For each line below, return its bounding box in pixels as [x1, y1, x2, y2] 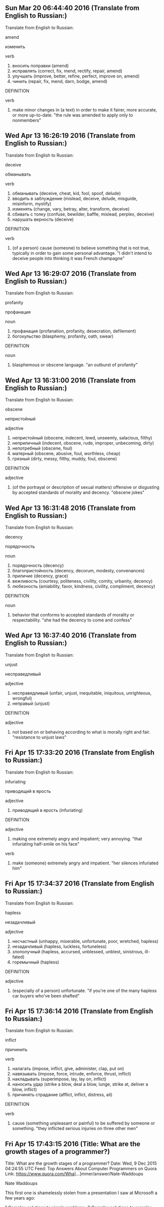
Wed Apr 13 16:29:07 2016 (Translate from [5, 269, 137, 278]
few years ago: [5, 1195, 35, 1201]
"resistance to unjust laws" [12, 734, 67, 740]
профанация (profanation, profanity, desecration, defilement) [12, 328, 136, 334]
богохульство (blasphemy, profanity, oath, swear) [12, 333, 114, 339]
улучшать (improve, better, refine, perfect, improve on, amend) [12, 73, 140, 79]
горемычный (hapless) [12, 959, 59, 965]
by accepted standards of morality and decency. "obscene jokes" [12, 489, 145, 495]
